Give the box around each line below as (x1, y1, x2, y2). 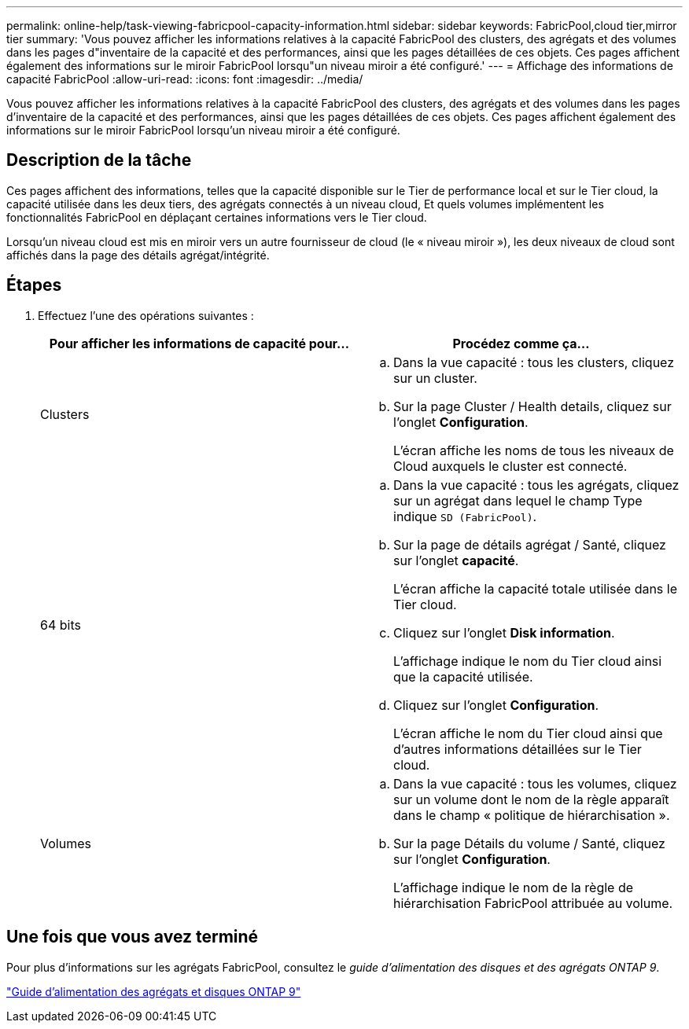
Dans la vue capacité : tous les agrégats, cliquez (393, 476, 680, 493)
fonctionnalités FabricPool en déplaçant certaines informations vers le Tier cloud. (6, 210, 427, 224)
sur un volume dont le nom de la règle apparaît (393, 791, 669, 807)
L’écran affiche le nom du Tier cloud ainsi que (393, 725, 663, 741)
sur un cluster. (393, 369, 477, 386)
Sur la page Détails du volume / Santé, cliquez (393, 835, 665, 851)
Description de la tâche (6, 150, 192, 171)
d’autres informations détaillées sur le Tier (393, 741, 642, 757)
